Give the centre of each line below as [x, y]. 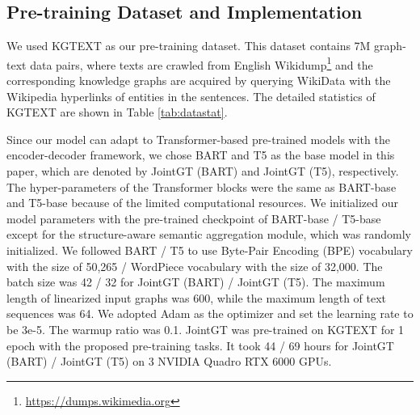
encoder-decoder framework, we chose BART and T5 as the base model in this [201, 155]
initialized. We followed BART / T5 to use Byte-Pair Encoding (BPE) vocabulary [210, 250]
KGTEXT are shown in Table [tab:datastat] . [117, 112]
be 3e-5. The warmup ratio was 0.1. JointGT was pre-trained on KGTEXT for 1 [206, 329]
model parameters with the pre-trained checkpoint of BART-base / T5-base [194, 218]
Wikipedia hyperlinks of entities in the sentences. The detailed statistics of [191, 96]
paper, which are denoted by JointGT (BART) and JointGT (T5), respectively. [203, 171]
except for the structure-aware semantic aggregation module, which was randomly [209, 234]
